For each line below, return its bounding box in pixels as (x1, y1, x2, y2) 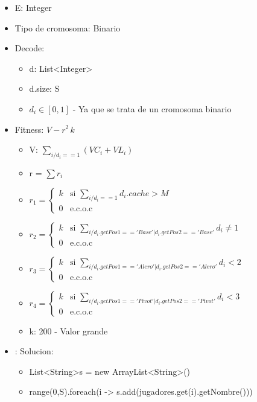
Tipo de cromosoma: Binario (14, 21, 121, 34)
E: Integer (14, 1, 52, 13)
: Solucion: (14, 345, 54, 357)
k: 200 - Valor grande (29, 324, 108, 337)
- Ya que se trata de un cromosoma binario (72, 102, 232, 115)
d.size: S (29, 82, 60, 95)
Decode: (14, 42, 45, 54)
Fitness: (14, 123, 44, 135)
